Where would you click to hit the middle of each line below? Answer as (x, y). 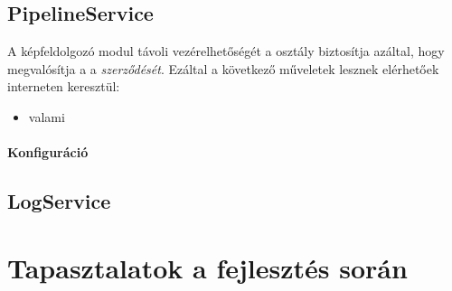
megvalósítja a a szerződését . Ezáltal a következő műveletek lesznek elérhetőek (223, 68)
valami (47, 116)
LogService (59, 201)
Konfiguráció (48, 152)
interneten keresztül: (64, 86)
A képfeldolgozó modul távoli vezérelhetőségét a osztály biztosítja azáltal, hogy (226, 51)
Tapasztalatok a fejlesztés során (207, 267)
